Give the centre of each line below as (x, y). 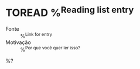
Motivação (18, 42)
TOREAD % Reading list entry (70, 12)
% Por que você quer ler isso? (50, 49)
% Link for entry (36, 36)
